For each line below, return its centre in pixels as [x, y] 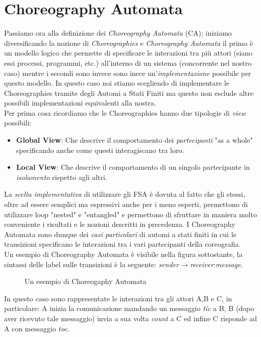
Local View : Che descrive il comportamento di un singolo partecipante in [133, 167]
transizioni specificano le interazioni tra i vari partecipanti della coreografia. [123, 244]
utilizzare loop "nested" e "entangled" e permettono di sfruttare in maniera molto [130, 214]
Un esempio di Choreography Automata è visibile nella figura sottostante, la [123, 254]
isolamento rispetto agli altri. [62, 177]
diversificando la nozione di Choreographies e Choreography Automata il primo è [129, 43]
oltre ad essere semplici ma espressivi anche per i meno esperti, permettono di [126, 204]
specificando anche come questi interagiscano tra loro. [100, 150]
